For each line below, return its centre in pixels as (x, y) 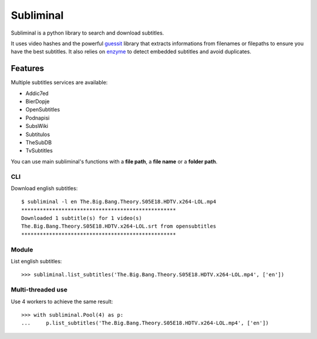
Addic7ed (37, 93)
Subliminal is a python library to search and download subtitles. (87, 33)
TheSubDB (39, 142)
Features (27, 68)
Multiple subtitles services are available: (59, 83)
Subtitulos (38, 134)
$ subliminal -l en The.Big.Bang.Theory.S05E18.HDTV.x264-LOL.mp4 (119, 202)
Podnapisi (38, 118)
